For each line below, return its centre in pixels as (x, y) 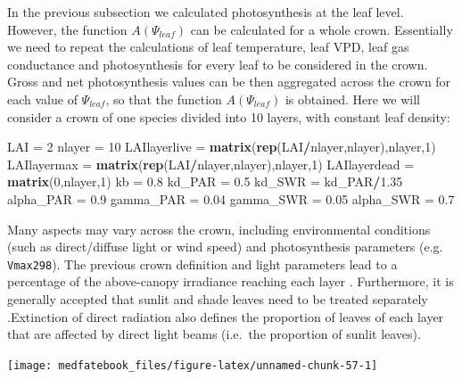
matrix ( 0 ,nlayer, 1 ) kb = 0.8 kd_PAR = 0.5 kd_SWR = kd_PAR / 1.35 (205, 181)
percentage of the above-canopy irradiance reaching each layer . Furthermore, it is (231, 281)
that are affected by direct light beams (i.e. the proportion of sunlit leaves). (214, 334)
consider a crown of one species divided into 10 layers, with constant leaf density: (229, 116)
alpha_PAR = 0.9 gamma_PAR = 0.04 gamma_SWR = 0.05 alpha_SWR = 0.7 (231, 198)
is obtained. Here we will (352, 99)
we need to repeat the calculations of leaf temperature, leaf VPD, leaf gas (208, 47)
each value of (42, 99)
